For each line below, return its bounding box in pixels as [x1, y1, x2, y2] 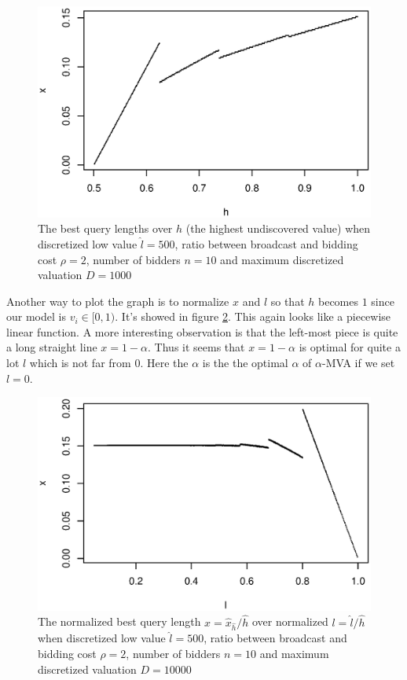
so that [270, 292, 305, 309]
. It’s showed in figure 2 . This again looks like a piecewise [115, 308, 391, 325]
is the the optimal [202, 355, 288, 371]
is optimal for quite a [299, 339, 401, 355]
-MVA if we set [321, 355, 395, 371]
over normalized [251, 613, 328, 630]
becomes [318, 292, 359, 309]
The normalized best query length [38, 613, 201, 630]
